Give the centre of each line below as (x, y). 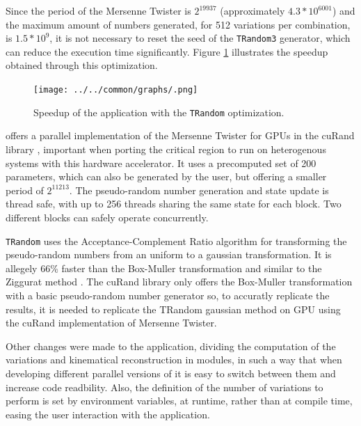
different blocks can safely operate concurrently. (107, 217)
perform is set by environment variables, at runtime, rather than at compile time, (179, 401)
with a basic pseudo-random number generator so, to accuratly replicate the (168, 295)
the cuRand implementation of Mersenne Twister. (111, 323)
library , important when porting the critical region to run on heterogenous (166, 149)
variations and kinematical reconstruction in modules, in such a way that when (174, 360)
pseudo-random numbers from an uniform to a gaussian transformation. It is (169, 254)
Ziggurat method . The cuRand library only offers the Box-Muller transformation (179, 282)
